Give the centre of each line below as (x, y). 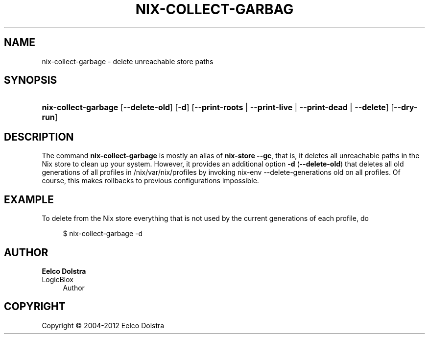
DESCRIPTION (39, 137)
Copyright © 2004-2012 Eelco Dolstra (103, 325)
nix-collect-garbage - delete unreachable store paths (128, 61)
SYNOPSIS (31, 80)
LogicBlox (58, 279)
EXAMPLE (29, 199)
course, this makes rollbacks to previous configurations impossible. (150, 181)
